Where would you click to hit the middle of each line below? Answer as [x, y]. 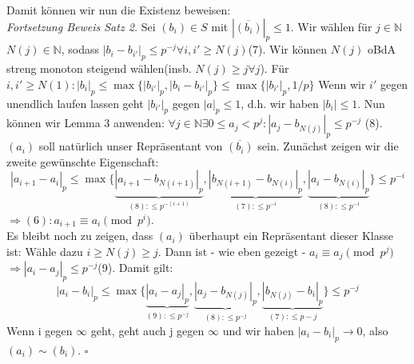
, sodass [80, 49]
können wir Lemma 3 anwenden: [86, 123]
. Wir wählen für [331, 26]
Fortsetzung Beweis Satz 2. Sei [81, 26]
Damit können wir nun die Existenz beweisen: [119, 10]
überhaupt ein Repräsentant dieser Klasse [291, 236]
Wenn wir [342, 84]
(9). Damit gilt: [135, 268]
